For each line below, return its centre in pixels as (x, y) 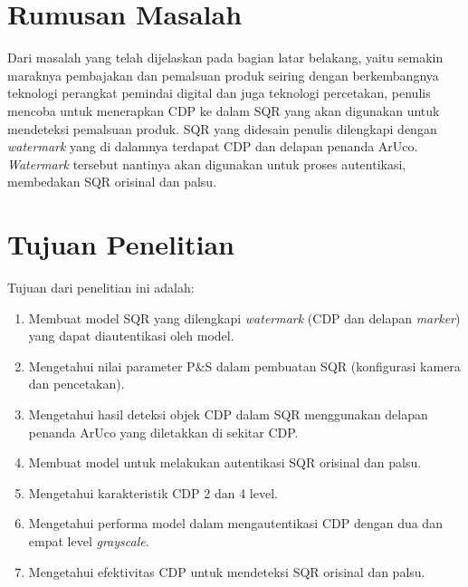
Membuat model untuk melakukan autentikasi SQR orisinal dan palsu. (225, 462)
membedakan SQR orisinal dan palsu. (112, 182)
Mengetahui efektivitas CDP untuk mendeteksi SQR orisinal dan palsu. (227, 571)
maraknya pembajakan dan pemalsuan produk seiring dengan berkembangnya (223, 75)
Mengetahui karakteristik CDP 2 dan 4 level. (153, 492)
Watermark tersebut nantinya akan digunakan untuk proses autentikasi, (207, 164)
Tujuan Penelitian (121, 244)
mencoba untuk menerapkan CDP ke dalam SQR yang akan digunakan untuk (224, 110)
